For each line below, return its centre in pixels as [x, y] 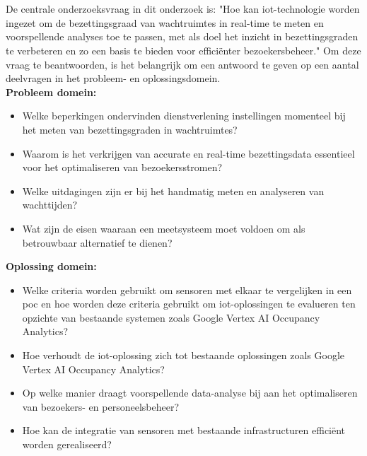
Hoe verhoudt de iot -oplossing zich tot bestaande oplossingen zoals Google [183, 355]
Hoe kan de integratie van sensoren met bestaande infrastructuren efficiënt [184, 430]
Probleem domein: [51, 92]
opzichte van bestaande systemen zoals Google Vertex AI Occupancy [171, 317]
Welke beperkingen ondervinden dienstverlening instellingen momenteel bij [184, 116]
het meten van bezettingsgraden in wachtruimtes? [130, 129]
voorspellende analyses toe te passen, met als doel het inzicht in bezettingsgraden [182, 36]
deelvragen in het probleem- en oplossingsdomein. [113, 78]
